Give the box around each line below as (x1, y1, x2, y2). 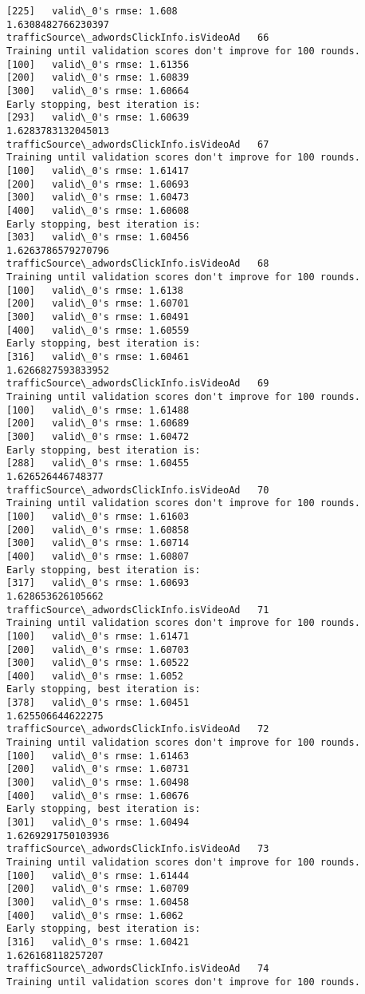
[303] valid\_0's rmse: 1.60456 (6, 232, 190, 244)
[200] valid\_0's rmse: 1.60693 (6, 178, 190, 190)
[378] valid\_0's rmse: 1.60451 (6, 697, 190, 709)
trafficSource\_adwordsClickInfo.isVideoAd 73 (6, 843, 269, 855)
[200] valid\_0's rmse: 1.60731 (6, 763, 190, 775)
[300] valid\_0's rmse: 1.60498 (6, 777, 190, 789)
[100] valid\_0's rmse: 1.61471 (6, 630, 190, 642)
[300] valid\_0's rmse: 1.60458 (6, 896, 190, 908)
